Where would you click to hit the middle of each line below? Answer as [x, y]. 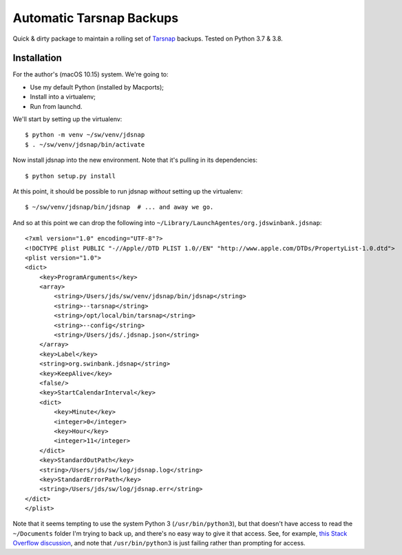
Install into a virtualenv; [63, 97]
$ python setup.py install [71, 176]
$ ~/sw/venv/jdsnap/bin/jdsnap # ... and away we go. [119, 207]
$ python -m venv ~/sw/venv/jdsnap [85, 135]
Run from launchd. [56, 106]
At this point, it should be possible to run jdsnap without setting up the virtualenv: [128, 191]
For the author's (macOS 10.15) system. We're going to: [91, 74]
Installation [37, 58]
